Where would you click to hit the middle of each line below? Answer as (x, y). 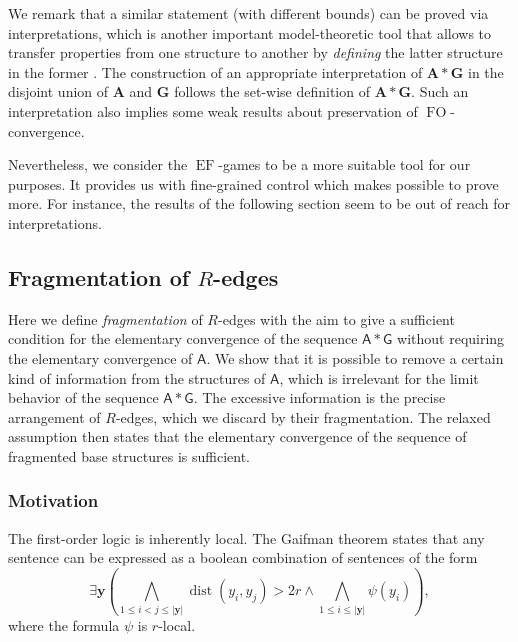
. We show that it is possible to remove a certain (355, 357)
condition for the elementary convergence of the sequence (183, 338)
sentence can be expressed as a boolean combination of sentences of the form (243, 557)
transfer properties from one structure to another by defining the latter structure (255, 52)
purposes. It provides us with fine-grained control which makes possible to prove (253, 183)
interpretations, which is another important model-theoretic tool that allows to (250, 32)
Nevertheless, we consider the (98, 164)
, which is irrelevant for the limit (379, 377)
